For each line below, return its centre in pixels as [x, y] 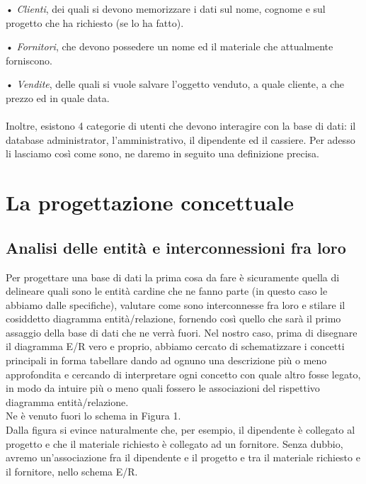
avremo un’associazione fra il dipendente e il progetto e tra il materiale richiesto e [183, 457]
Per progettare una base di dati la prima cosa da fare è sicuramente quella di [173, 277]
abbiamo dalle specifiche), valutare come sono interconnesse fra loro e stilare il [176, 304]
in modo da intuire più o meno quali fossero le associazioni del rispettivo [163, 388]
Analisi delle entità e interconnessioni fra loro [176, 247]
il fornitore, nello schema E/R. [72, 471]
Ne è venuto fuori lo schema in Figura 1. [93, 416]
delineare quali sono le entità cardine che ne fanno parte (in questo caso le [167, 291]
